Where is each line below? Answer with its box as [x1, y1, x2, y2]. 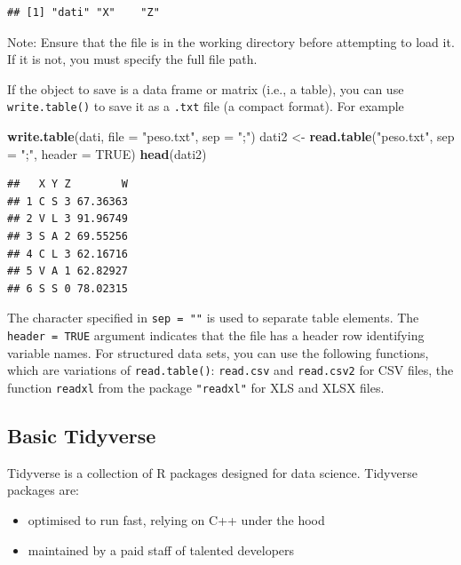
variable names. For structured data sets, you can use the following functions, [7, 343, 429, 362]
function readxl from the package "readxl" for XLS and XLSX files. [7, 378, 385, 396]
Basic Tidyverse [7, 421, 156, 449]
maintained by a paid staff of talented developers [28, 540, 295, 559]
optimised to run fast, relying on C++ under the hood [28, 510, 325, 529]
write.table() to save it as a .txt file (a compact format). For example [7, 97, 404, 115]
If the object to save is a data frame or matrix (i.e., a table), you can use [7, 79, 404, 98]
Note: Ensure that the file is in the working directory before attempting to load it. [7, 32, 455, 51]
